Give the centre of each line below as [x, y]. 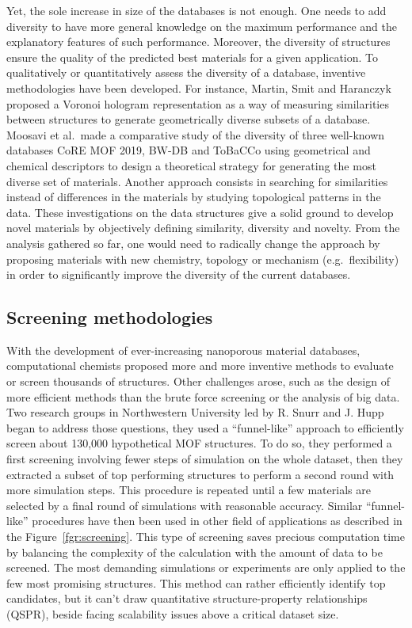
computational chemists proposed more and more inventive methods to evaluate [200, 365]
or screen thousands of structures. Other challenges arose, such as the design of [198, 381]
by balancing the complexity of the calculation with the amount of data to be [195, 552]
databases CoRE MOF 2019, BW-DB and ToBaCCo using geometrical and [189, 150]
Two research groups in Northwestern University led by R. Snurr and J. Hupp [195, 412]
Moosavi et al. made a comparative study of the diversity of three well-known [196, 134]
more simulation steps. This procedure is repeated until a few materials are [189, 490]
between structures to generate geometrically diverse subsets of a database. [189, 119]
